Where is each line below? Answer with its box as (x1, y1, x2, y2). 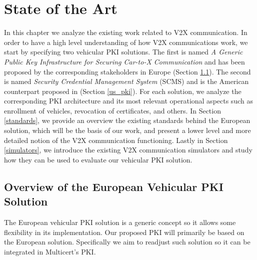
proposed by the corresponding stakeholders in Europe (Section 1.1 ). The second (4, 66, 251, 76)
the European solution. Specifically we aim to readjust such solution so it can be (4, 236, 250, 247)
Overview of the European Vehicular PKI (4, 178, 223, 194)
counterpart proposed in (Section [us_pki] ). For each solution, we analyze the (4, 85, 241, 96)
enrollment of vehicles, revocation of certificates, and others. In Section (4, 105, 221, 115)
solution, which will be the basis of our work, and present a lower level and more (4, 125, 251, 135)
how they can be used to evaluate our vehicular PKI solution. (4, 154, 192, 164)
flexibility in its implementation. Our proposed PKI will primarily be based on (4, 226, 244, 237)
